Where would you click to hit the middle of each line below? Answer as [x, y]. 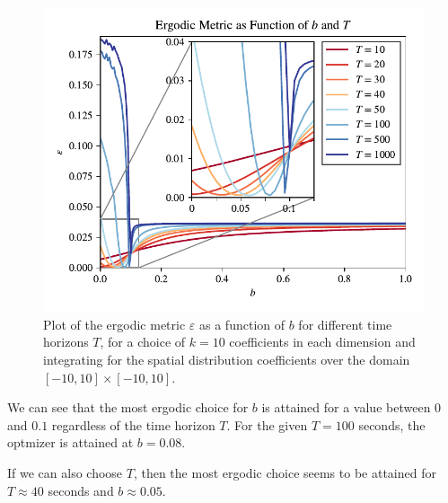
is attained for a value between [346, 407]
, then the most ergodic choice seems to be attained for [285, 472]
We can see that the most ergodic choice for [128, 407]
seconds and [81, 490]
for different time [345, 324]
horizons [66, 342]
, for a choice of [143, 342]
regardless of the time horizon [133, 424]
